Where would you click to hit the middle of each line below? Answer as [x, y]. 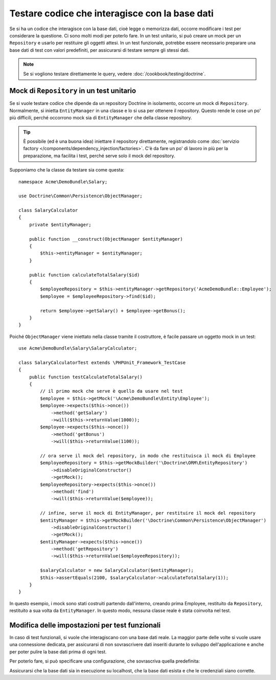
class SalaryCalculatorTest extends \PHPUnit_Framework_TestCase [102, 363]
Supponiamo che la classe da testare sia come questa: [67, 170]
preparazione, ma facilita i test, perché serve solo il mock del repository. [99, 156]
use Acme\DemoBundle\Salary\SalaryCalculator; [78, 348]
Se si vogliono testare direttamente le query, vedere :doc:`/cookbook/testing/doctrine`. [114, 74]
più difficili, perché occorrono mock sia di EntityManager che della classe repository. [101, 118]
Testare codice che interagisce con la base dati [112, 13]
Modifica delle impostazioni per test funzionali [85, 625]
